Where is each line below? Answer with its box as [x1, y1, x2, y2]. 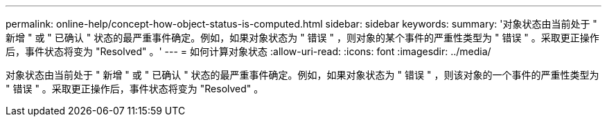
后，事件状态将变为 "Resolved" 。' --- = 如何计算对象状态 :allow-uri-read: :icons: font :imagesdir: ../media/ [6, 45, 491, 57]
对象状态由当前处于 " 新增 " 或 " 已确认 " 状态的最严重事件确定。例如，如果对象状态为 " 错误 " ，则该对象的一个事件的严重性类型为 [6, 69, 599, 81]
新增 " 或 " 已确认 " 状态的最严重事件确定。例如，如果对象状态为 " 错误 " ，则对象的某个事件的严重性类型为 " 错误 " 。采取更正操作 [6, 32, 599, 43]
